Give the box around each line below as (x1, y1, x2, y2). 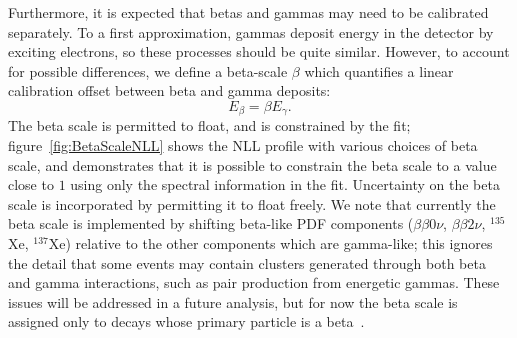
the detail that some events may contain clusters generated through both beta (8, 252, 486, 273)
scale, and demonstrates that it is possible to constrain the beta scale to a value (8, 154, 497, 175)
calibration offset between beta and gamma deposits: (8, 80, 331, 101)
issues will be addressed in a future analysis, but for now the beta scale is (8, 291, 458, 312)
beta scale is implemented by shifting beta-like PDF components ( (8, 213, 414, 234)
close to (8, 174, 54, 195)
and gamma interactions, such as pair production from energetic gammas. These (8, 272, 500, 293)
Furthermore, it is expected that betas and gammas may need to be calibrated (8, 2, 489, 22)
